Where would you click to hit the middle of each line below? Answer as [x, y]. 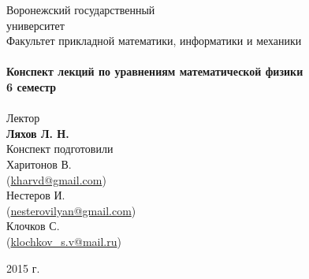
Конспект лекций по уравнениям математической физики [155, 71]
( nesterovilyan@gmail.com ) [71, 210]
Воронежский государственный [81, 9]
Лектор [23, 118]
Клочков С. [33, 226]
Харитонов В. [39, 164]
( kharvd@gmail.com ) [56, 179]
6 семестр [31, 86]
